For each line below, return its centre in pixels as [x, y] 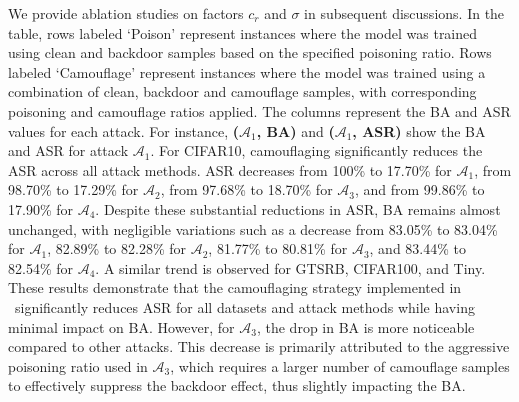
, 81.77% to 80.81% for [278, 248]
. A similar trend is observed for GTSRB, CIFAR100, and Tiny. [290, 267]
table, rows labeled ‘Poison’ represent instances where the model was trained [243, 32]
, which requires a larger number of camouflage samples [340, 365]
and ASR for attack [68, 150]
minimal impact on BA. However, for [121, 326]
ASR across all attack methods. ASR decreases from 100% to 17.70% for [230, 169]
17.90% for [40, 208]
